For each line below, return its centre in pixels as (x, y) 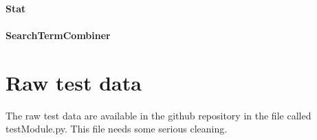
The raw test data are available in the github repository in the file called (158, 115)
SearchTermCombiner (58, 35)
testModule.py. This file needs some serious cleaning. (117, 129)
